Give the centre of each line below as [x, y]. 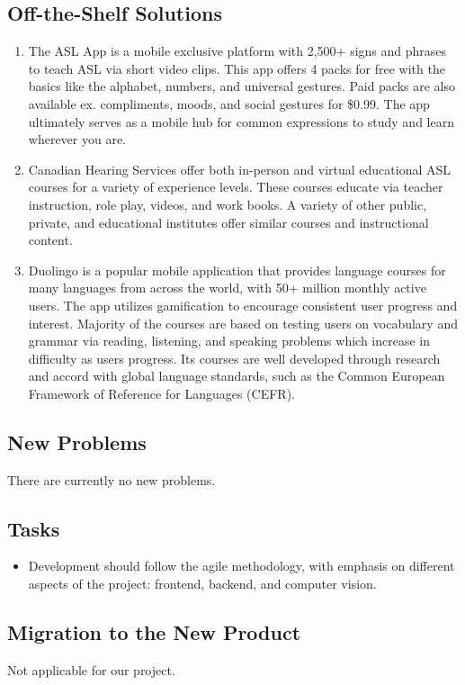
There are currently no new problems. [112, 479]
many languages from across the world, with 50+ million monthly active [227, 288]
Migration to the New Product [154, 632]
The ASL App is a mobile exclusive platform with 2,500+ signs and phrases [237, 51]
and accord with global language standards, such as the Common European [237, 376]
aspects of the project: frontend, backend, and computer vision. [202, 584]
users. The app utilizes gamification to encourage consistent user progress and [243, 305]
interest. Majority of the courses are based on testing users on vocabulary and [243, 323]
